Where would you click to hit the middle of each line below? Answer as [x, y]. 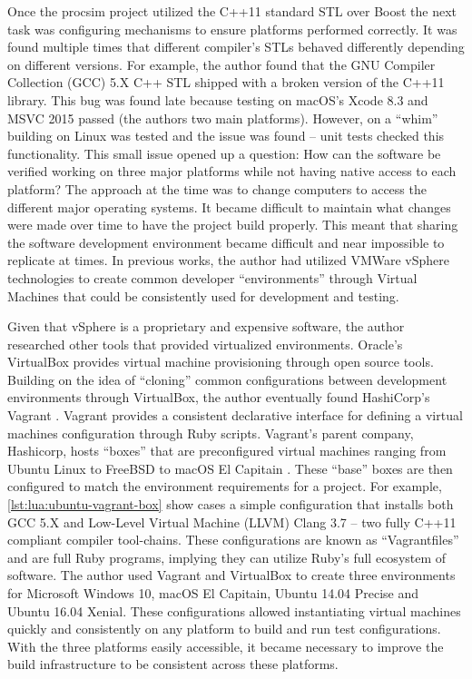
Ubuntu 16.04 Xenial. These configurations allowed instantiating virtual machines [234, 610]
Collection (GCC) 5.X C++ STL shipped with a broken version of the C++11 [226, 82]
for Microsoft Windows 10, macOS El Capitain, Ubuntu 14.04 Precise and [213, 593]
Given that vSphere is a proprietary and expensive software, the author [206, 326]
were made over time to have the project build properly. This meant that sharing [233, 225]
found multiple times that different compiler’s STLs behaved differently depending [236, 47]
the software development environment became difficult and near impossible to [226, 242]
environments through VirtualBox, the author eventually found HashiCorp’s [219, 397]
